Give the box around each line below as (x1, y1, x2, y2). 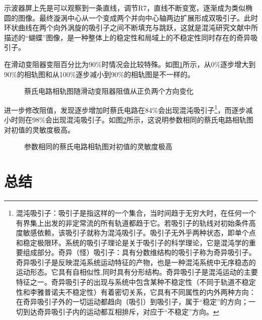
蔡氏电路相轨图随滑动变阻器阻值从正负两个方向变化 (24, 86, 193, 96)
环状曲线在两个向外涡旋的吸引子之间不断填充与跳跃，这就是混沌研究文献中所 (4, 22, 258, 33)
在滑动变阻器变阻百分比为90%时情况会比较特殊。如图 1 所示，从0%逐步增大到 (4, 58, 256, 69)
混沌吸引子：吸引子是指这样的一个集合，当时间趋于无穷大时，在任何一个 (16, 207, 256, 218)
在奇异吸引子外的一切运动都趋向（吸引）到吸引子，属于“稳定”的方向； (16, 296, 249, 307)
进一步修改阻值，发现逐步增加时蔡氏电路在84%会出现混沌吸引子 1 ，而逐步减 (4, 103, 253, 115)
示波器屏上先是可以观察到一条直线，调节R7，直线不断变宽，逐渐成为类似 (4, 3, 246, 13)
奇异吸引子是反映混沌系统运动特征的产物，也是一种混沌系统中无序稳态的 (16, 257, 256, 267)
